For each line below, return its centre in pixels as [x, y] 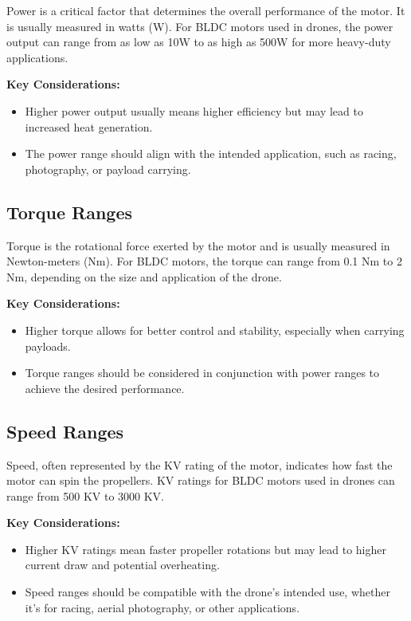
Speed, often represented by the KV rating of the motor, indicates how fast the [200, 464]
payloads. [48, 346]
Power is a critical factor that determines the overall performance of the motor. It [206, 10]
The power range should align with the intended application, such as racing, [211, 153]
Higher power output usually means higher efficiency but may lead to [194, 110]
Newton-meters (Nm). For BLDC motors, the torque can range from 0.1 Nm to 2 [204, 261]
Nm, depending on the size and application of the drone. [144, 276]
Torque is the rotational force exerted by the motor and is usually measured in [198, 245]
